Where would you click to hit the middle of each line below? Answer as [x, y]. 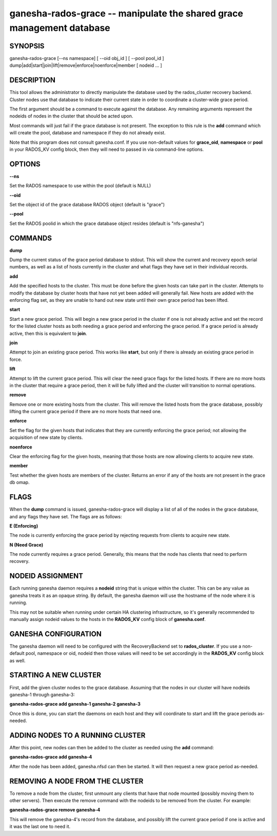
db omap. [20, 482]
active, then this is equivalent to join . [48, 333]
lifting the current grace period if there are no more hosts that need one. [86, 412]
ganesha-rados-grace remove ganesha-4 [55, 810]
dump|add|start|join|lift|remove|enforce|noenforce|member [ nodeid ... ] [86, 65]
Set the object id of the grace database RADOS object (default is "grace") [87, 204]
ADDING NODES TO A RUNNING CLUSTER [77, 735]
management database [60, 28]
